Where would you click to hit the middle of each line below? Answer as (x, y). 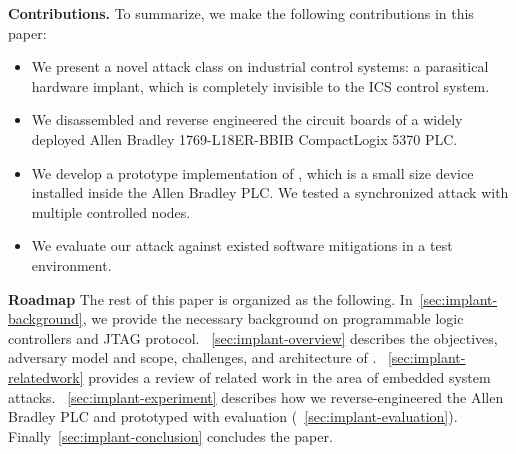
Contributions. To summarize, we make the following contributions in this (241, 13)
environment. (71, 264)
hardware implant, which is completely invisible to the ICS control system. (260, 85)
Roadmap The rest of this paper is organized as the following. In (210, 298)
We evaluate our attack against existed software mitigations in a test (242, 245)
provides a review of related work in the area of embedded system (289, 376)
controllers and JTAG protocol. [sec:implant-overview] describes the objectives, (253, 337)
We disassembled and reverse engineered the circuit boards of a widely (247, 119)
